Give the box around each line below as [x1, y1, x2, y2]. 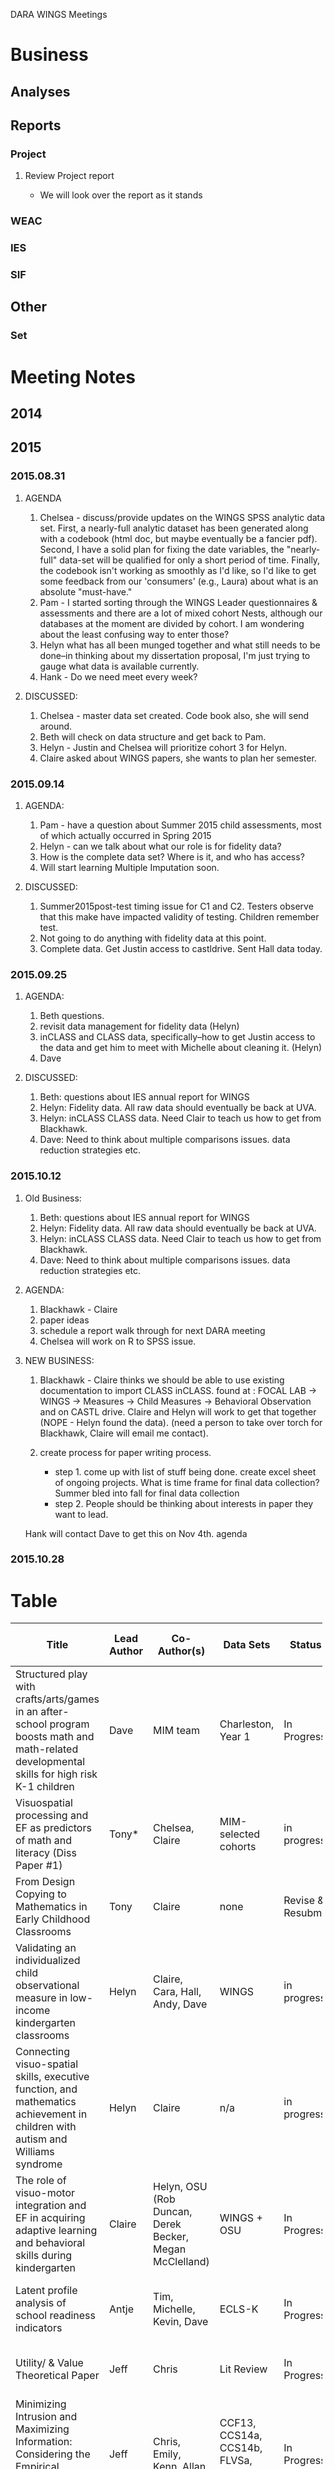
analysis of [15, 2296, 67, 2310]
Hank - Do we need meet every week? [39, 670, 198, 683]
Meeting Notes [10, 365, 136, 388]
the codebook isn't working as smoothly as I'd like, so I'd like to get [39, 564, 317, 576]
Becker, [153, 2230, 190, 2244]
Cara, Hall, [153, 1985, 202, 1999]
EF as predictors [15, 1821, 92, 1835]
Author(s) [157, 1644, 206, 1658]
